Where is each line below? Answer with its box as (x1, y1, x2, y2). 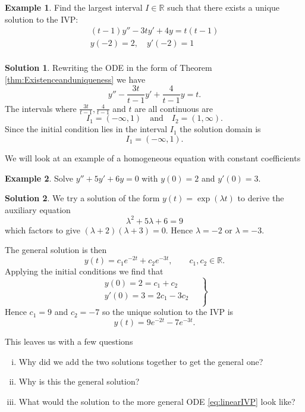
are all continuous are (134, 102, 213, 114)
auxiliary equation (5, 203, 71, 216)
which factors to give (5, 223, 80, 236)
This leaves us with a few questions (5, 335, 133, 347)
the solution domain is (180, 123, 261, 135)
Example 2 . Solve (5, 171, 73, 184)
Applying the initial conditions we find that (5, 265, 163, 277)
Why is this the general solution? (18, 375, 140, 388)
